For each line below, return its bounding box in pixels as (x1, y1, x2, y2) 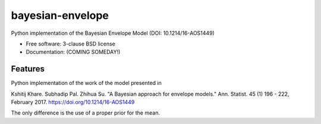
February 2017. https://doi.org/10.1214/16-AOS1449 (11, 99, 135, 106)
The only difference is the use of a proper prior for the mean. (11, 109, 160, 116)
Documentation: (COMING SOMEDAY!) (26, 48, 121, 56)
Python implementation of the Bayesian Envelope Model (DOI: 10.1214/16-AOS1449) (11, 30, 215, 37)
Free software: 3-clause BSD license (26, 40, 115, 47)
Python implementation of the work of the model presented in (11, 80, 162, 87)
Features (11, 64, 45, 74)
